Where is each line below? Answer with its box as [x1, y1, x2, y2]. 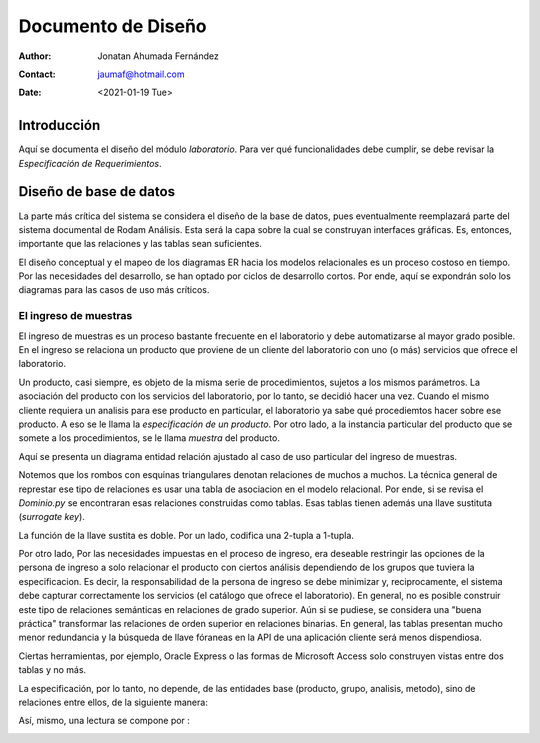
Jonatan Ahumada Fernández [97, 50, 219, 62]
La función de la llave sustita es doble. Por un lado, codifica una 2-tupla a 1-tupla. [18, 529, 355, 541]
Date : [18, 86, 42, 99]
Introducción [18, 117, 101, 134]
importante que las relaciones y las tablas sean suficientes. [18, 238, 262, 250]
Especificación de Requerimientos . [18, 157, 162, 169]
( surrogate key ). [18, 511, 85, 523]
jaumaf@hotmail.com [97, 68, 185, 80]
